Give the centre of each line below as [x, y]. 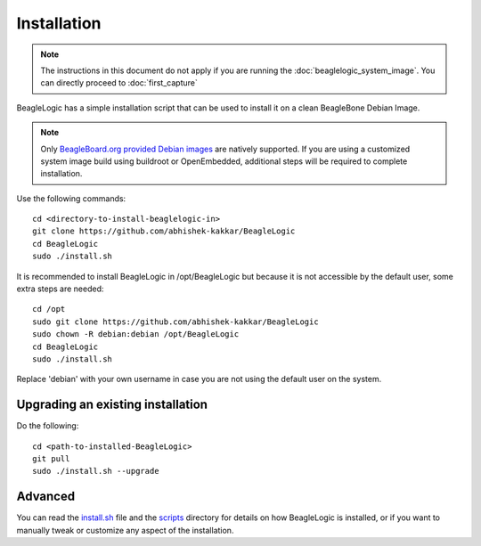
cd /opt [49, 309]
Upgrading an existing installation [112, 405]
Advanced [46, 497]
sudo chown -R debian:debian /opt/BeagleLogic [136, 334]
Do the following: [48, 426]
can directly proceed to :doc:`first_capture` [119, 83]
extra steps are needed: [60, 289]
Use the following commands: [71, 198]
